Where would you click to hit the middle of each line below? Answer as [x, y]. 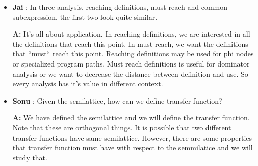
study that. [30, 157]
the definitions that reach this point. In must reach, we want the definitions [130, 43]
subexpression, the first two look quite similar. [85, 16]
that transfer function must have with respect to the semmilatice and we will [133, 147]
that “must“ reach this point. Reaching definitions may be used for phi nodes [133, 54]
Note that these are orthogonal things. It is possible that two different [122, 127]
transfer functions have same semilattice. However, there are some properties [132, 137]
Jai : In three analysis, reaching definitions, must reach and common [120, 7]
